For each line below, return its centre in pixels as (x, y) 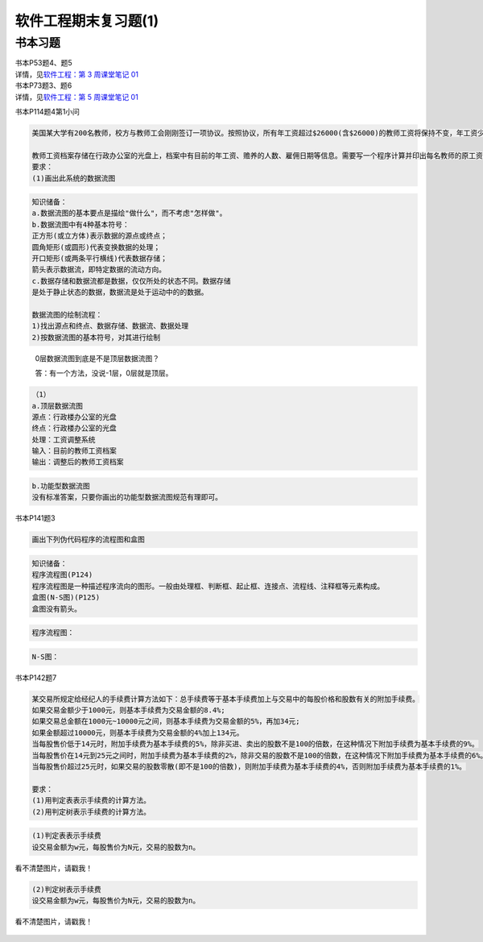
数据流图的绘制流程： (67, 315)
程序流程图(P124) (62, 575)
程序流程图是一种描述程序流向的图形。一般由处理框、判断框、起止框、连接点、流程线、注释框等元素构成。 (208, 586)
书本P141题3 (35, 518)
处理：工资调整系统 (64, 440)
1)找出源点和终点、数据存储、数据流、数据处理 (110, 326)
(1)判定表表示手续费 (66, 836)
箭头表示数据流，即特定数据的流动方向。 (99, 270)
